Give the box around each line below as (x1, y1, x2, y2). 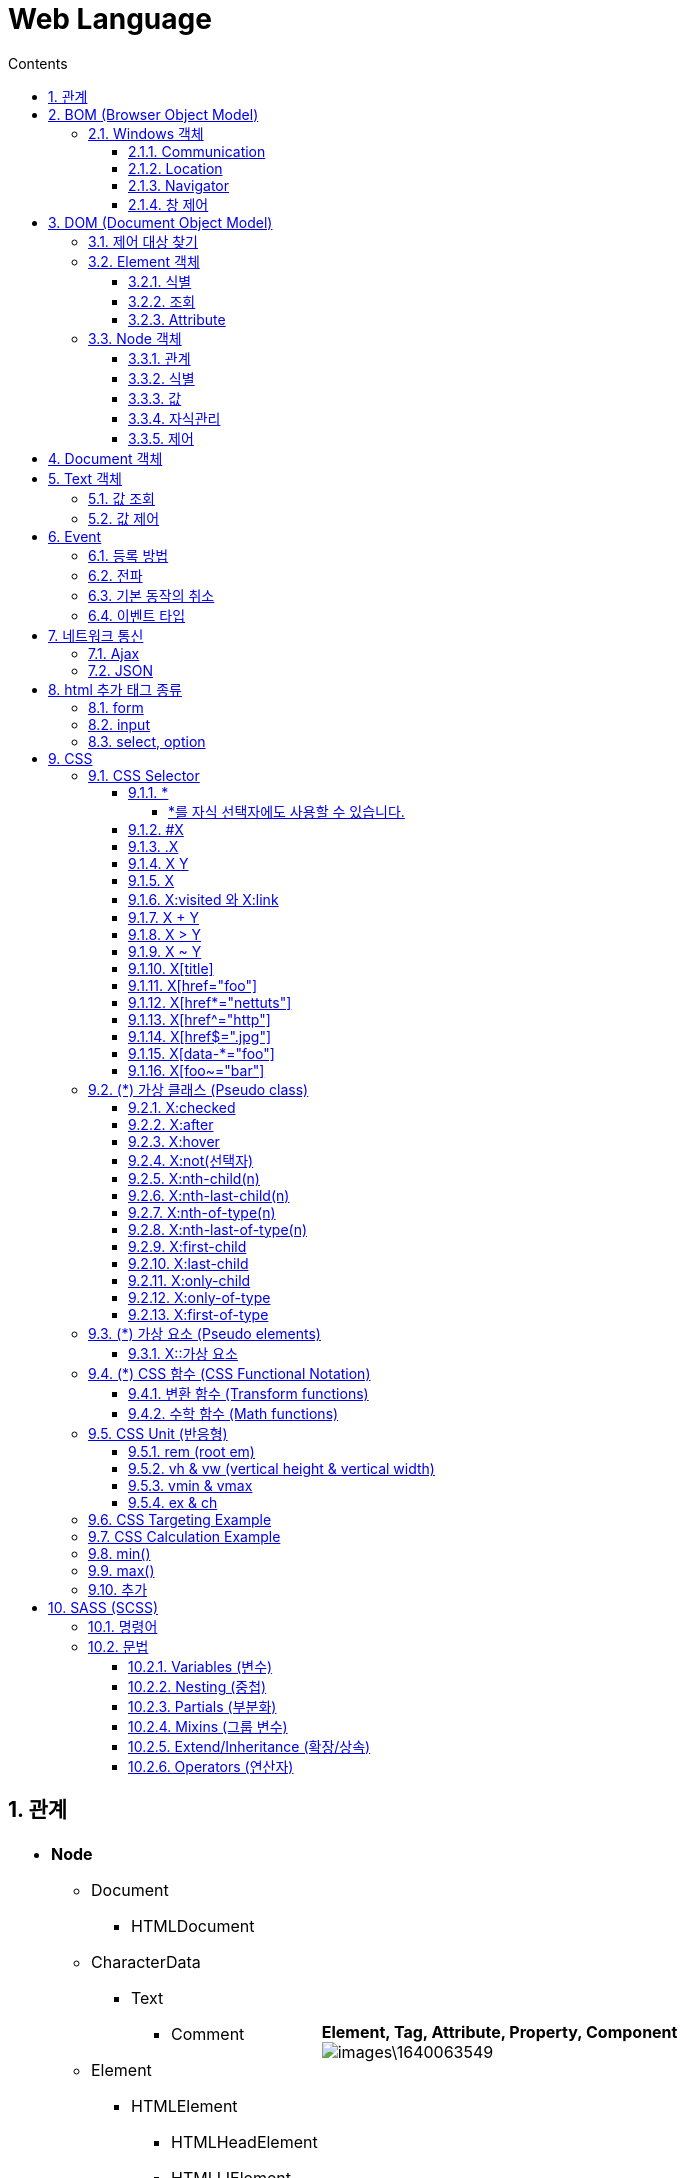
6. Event (48, 527, 102, 545)
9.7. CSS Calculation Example (88, 1527, 281, 1545)
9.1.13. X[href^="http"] (128, 1010, 271, 1028)
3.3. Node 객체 (88, 329, 182, 347)
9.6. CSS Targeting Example (88, 1510, 272, 1528)
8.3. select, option (88, 732, 206, 750)
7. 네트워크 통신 (48, 626, 144, 644)
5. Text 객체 (48, 469, 122, 487)
